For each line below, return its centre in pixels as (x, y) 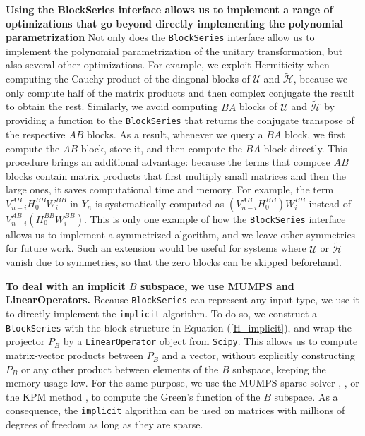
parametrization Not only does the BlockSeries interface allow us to (160, 37)
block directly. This (305, 148)
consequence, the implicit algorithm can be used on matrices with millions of (175, 410)
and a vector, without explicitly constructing (258, 355)
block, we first (315, 134)
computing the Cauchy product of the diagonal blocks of (128, 79)
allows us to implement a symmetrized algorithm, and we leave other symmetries (181, 234)
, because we (321, 79)
